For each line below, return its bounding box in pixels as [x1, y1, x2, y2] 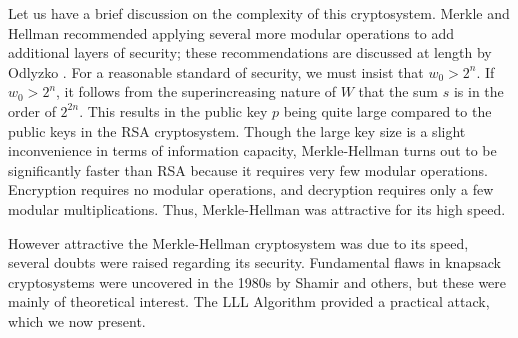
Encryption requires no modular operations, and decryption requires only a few [8, 179, 494, 200]
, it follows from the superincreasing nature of [56, 81, 337, 102]
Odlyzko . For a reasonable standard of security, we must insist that [8, 61, 424, 82]
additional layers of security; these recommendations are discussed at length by [8, 42, 492, 63]
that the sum [358, 81, 439, 102]
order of [8, 100, 56, 121]
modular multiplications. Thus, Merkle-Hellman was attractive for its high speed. [8, 198, 506, 219]
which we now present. [8, 310, 146, 331]
